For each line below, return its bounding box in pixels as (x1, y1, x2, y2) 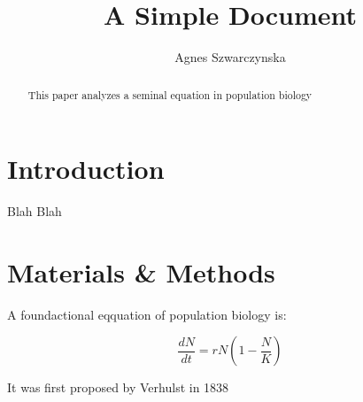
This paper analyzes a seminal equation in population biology (27, 87, 313, 102)
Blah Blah (7, 202, 62, 220)
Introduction (7, 151, 165, 187)
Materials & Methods (7, 253, 275, 290)
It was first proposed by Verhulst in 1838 (7, 378, 229, 397)
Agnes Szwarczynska (174, 48, 286, 66)
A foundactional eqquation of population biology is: (7, 305, 287, 323)
